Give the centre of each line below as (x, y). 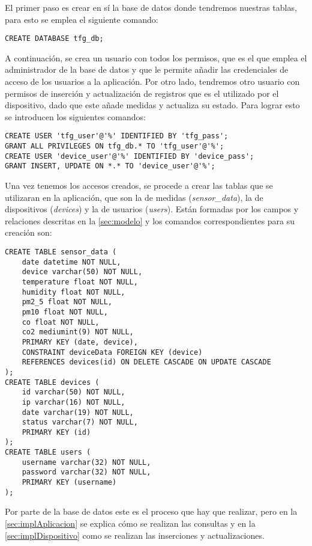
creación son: (28, 232)
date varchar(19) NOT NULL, (78, 412)
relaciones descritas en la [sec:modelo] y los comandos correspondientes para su (150, 220)
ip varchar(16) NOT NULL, (73, 402)
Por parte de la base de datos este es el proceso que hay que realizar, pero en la (151, 511)
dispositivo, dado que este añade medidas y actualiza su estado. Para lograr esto (152, 105)
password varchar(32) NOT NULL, (86, 472)
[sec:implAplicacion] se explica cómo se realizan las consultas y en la (130, 523)
